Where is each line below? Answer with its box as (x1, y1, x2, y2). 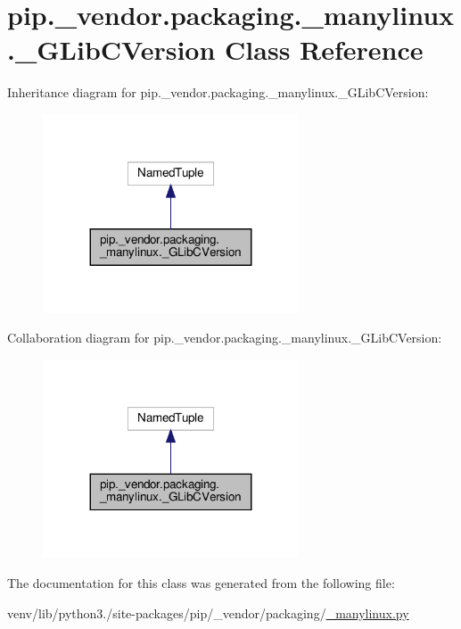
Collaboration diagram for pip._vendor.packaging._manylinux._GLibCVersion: (7, 328, 442, 347)
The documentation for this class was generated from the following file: (7, 574, 395, 592)
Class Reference (225, 31, 424, 68)
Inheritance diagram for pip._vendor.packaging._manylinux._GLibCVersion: (7, 83, 429, 102)
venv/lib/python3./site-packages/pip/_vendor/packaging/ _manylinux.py (7, 603, 409, 622)
